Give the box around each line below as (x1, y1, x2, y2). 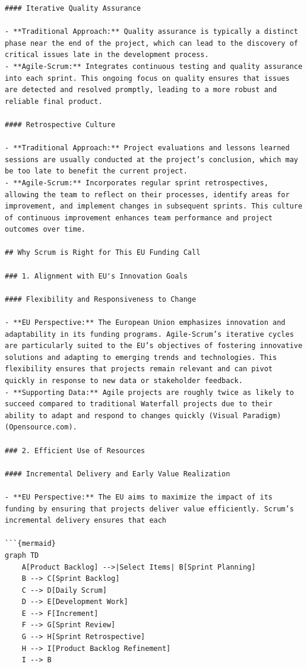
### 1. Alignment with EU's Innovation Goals (5, 271, 188, 280)
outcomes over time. (5, 225, 86, 234)
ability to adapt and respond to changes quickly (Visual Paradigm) (5, 411, 281, 420)
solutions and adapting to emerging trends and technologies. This (5, 353, 277, 362)
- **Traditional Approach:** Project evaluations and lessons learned (5, 144, 290, 153)
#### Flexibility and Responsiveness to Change (5, 295, 197, 304)
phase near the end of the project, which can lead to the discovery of (5, 39, 298, 48)
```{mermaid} (5, 539, 56, 548)
